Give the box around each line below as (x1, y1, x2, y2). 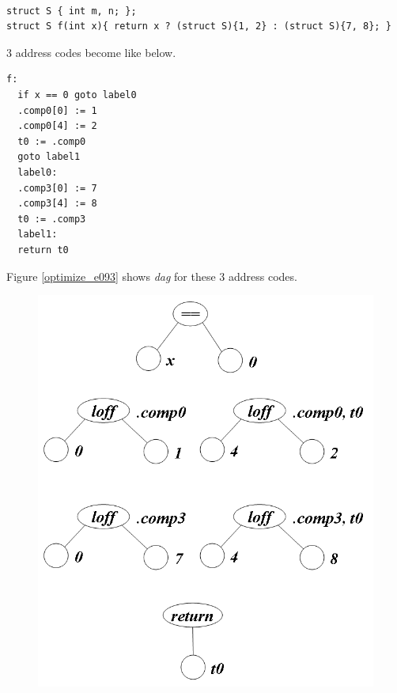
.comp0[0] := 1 (17, 104, 97, 116)
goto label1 (17, 151, 81, 163)
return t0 (17, 244, 69, 256)
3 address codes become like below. (6, 44, 176, 60)
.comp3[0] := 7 (17, 182, 97, 194)
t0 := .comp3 (17, 213, 86, 225)
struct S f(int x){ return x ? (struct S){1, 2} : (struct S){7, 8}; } (6, 21, 391, 32)
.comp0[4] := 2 (17, 120, 97, 132)
